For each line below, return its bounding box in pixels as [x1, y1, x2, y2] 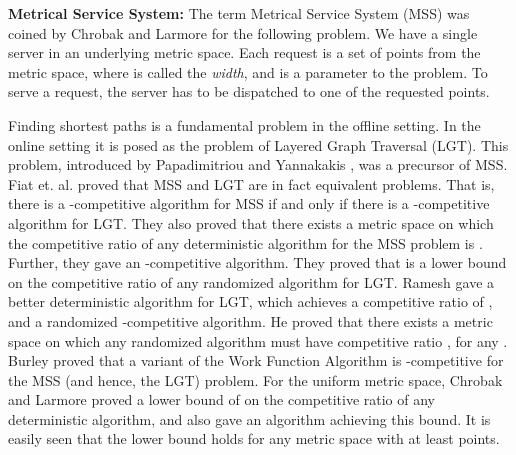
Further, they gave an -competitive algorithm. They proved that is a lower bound [8, 252, 507, 273]
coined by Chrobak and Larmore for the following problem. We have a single [8, 22, 478, 43]
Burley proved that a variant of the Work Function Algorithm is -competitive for [8, 350, 504, 371]
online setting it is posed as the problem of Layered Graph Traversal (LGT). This [8, 134, 509, 155]
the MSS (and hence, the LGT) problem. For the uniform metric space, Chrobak [8, 369, 503, 390]
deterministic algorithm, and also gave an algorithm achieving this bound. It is [8, 408, 491, 429]
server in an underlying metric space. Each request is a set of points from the [8, 42, 481, 63]
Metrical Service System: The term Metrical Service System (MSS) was [8, 3, 470, 23]
